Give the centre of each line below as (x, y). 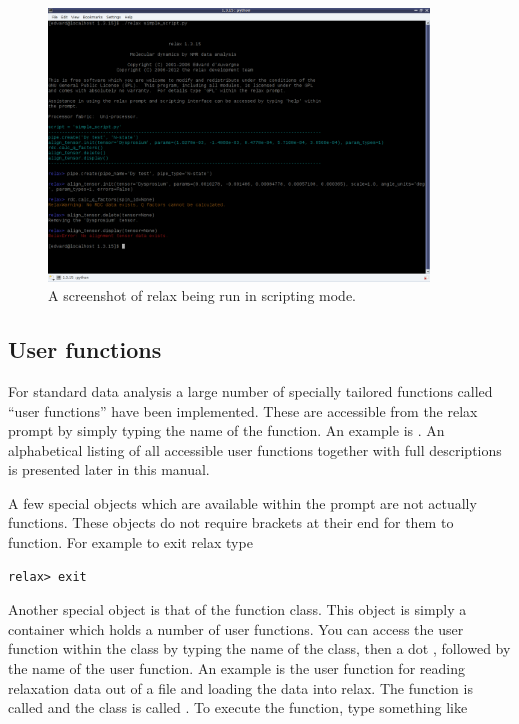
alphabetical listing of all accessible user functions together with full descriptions (255, 449)
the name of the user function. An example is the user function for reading (236, 668)
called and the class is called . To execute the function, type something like (238, 707)
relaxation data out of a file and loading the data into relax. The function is (240, 687)
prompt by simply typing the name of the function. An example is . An (226, 430)
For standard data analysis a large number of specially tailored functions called (250, 390)
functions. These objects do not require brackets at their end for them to (231, 522)
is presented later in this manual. (109, 469)
